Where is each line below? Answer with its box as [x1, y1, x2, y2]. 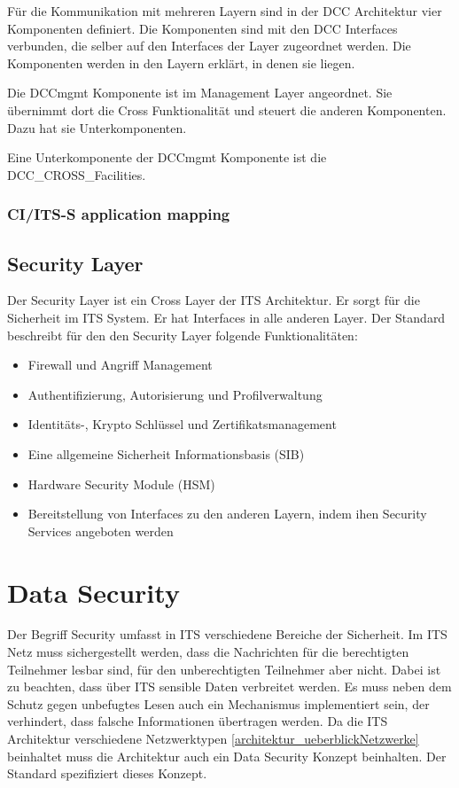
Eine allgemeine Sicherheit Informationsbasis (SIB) [27, 444, 305, 463]
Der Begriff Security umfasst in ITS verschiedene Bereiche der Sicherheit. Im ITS [7, 625, 447, 644]
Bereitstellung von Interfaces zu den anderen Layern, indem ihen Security [27, 504, 427, 523]
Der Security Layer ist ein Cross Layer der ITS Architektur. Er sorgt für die [7, 291, 420, 309]
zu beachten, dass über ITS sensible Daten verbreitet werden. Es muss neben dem [7, 677, 452, 696]
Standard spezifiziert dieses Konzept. [7, 764, 207, 783]
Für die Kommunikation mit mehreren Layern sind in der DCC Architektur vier [7, 2, 442, 20]
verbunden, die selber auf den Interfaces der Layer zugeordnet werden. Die [7, 36, 411, 55]
